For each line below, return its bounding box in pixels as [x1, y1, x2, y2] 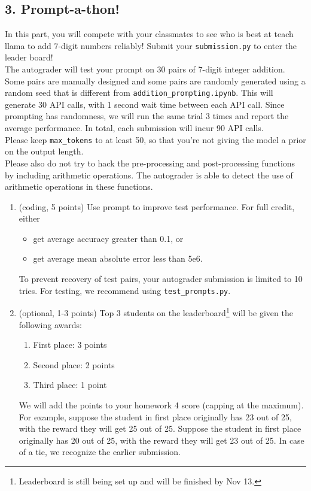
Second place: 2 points [33, 358, 115, 371]
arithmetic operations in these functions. [5, 180, 153, 193]
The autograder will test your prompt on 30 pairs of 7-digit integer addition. [5, 63, 285, 75]
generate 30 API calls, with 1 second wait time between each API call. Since [5, 98, 285, 110]
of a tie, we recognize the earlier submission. [19, 445, 181, 458]
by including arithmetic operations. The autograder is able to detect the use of [5, 168, 293, 181]
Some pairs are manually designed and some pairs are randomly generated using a [5, 74, 306, 87]
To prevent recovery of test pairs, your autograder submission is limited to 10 [19, 272, 303, 285]
